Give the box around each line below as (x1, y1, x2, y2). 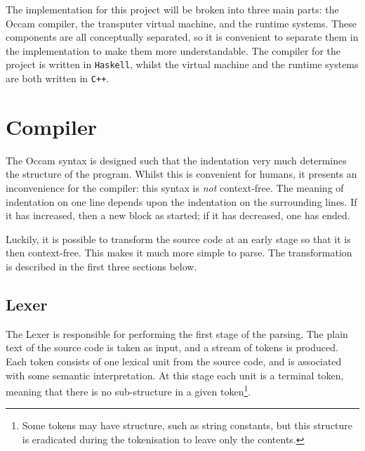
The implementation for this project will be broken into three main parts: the (6, 2, 339, 16)
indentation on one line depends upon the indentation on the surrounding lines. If (6, 194, 357, 209)
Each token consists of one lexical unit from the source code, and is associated (6, 353, 342, 368)
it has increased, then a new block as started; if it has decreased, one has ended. (6, 208, 350, 223)
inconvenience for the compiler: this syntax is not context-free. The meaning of (6, 181, 344, 195)
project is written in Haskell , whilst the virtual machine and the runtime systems (6, 57, 359, 72)
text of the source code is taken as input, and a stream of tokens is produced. (6, 340, 338, 355)
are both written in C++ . (6, 71, 109, 86)
